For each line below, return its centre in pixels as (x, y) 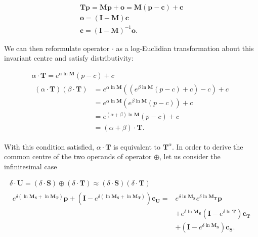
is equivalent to (137, 146)
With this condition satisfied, (49, 146)
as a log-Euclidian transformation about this (185, 48)
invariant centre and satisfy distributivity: (69, 58)
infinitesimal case (31, 166)
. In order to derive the (208, 146)
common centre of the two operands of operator (78, 156)
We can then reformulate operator (57, 48)
